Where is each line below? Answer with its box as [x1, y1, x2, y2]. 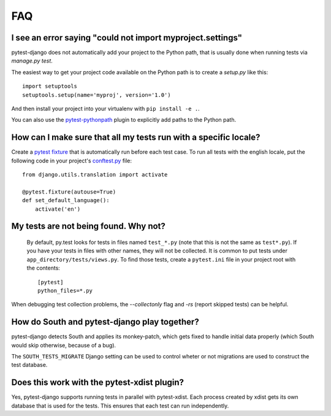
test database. [11, 361, 48, 369]
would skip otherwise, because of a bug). [11, 341, 116, 349]
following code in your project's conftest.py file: [11, 157, 132, 164]
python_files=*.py [37, 287, 93, 294]
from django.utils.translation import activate [22, 172, 168, 178]
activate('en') [34, 205, 81, 213]
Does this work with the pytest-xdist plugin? [11, 377, 184, 388]
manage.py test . [11, 57, 53, 64]
